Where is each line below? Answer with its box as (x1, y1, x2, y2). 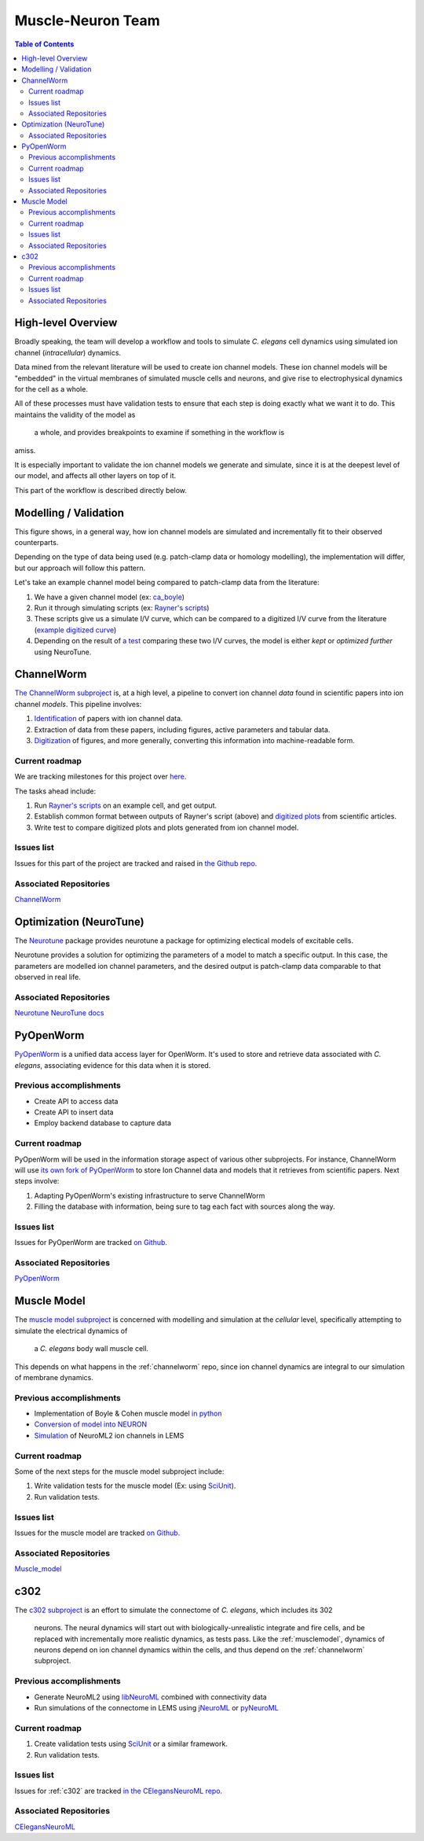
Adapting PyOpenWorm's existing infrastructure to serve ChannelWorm (34, 1191, 265, 1200)
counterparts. (14, 538, 59, 547)
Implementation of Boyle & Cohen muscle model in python (34, 1408, 223, 1419)
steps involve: (14, 1176, 60, 1186)
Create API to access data (34, 1096, 119, 1106)
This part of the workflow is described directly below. (14, 485, 188, 495)
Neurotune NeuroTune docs (14, 1008, 104, 1018)
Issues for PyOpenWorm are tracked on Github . (14, 1238, 168, 1247)
